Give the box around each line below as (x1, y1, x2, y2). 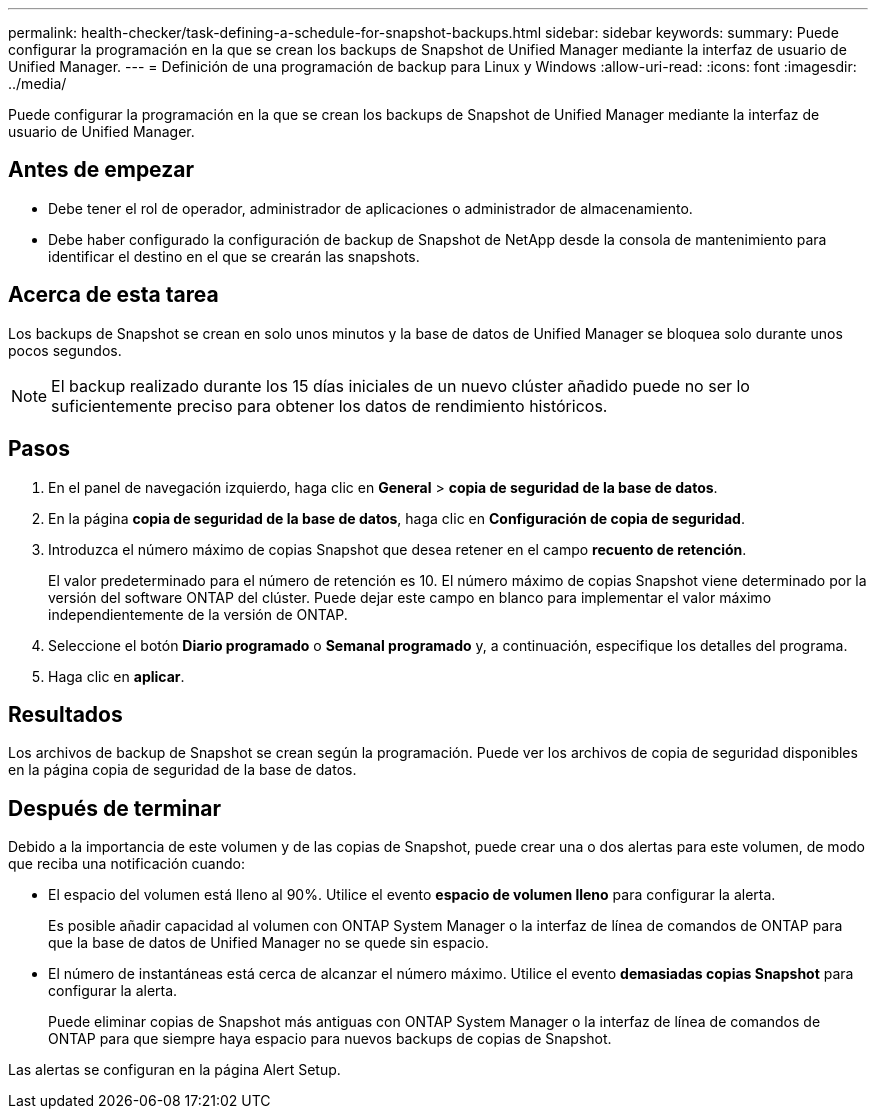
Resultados (8, 701, 123, 727)
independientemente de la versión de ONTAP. (48, 605, 348, 623)
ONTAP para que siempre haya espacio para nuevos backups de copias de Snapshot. (48, 1030, 612, 1048)
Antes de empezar (8, 157, 194, 183)
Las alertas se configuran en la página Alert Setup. (8, 1061, 341, 1079)
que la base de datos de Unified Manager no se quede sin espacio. (48, 934, 489, 952)
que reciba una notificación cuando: (8, 855, 246, 873)
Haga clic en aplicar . (48, 667, 185, 685)
